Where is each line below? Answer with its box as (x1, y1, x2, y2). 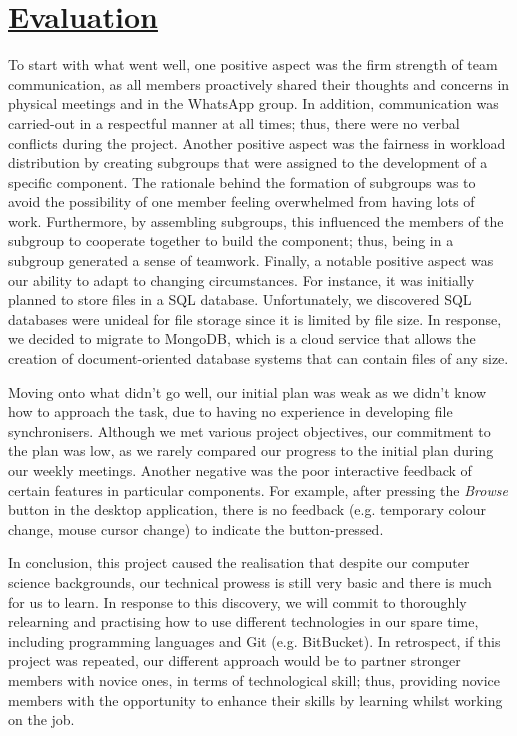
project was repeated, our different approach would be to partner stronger (8, 650, 461, 671)
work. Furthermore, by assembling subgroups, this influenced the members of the (8, 210, 504, 231)
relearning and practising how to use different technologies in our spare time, (8, 611, 479, 632)
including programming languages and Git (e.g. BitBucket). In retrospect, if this (8, 630, 501, 651)
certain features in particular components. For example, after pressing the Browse (8, 479, 508, 500)
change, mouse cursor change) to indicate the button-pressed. (8, 518, 384, 539)
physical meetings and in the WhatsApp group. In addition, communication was (8, 93, 499, 114)
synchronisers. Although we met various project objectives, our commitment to (8, 420, 491, 441)
